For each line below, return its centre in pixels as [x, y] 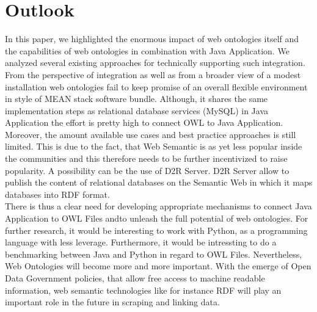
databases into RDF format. [57, 194]
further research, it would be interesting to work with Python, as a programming [156, 230]
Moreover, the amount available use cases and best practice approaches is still [151, 134]
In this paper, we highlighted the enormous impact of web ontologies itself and [152, 39]
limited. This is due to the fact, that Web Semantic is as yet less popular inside [154, 146]
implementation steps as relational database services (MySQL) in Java [137, 110]
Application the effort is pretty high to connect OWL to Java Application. [144, 122]
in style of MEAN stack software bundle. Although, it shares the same [137, 99]
